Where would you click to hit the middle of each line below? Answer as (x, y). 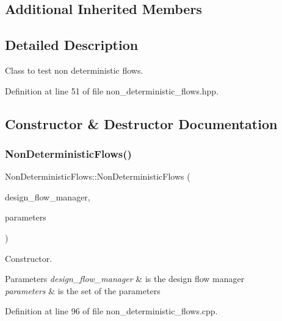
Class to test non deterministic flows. (74, 70)
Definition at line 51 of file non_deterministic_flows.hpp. (112, 90)
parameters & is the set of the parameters (83, 290)
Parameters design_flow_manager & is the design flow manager (125, 279)
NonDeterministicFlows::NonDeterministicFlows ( (98, 176)
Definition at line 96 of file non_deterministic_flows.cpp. (111, 311)
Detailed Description (72, 45)
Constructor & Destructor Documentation (141, 123)
